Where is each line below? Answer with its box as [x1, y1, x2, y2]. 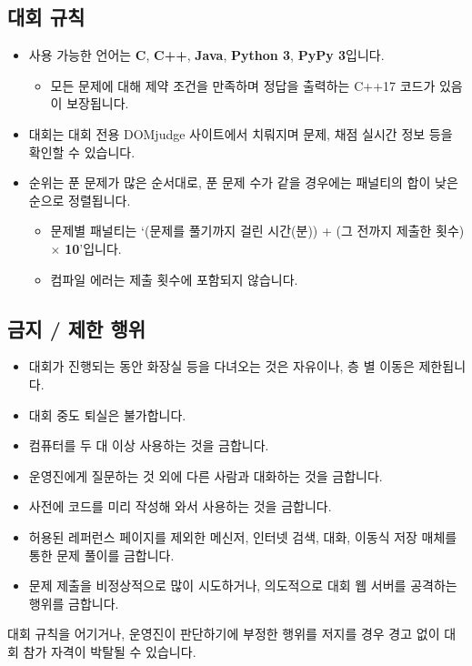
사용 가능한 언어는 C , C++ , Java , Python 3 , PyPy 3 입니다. [28, 45, 385, 65]
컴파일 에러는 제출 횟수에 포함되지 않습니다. [50, 269, 298, 288]
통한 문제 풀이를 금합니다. [28, 545, 175, 564]
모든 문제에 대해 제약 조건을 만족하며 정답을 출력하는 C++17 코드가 [50, 76, 436, 95]
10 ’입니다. [65, 238, 122, 257]
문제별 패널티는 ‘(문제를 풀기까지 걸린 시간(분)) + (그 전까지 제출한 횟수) [50, 221, 465, 240]
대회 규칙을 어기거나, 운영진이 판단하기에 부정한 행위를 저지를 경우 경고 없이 [7, 624, 440, 643]
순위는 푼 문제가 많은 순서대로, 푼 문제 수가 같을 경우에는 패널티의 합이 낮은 [28, 173, 458, 192]
